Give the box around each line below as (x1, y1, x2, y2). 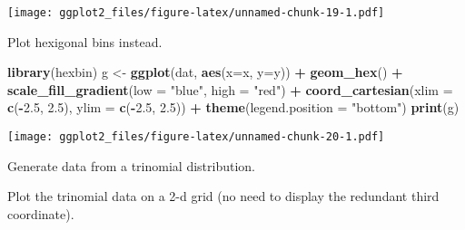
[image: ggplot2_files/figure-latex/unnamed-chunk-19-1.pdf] (7, 6, 385, 19)
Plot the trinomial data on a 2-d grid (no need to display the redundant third (7, 187, 440, 206)
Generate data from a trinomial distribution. (7, 156, 255, 175)
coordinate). (7, 204, 74, 223)
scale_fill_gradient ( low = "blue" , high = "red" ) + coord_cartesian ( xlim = (7, 80, 453, 99)
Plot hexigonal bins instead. (7, 32, 163, 51)
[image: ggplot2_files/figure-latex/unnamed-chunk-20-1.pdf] (7, 130, 385, 144)
